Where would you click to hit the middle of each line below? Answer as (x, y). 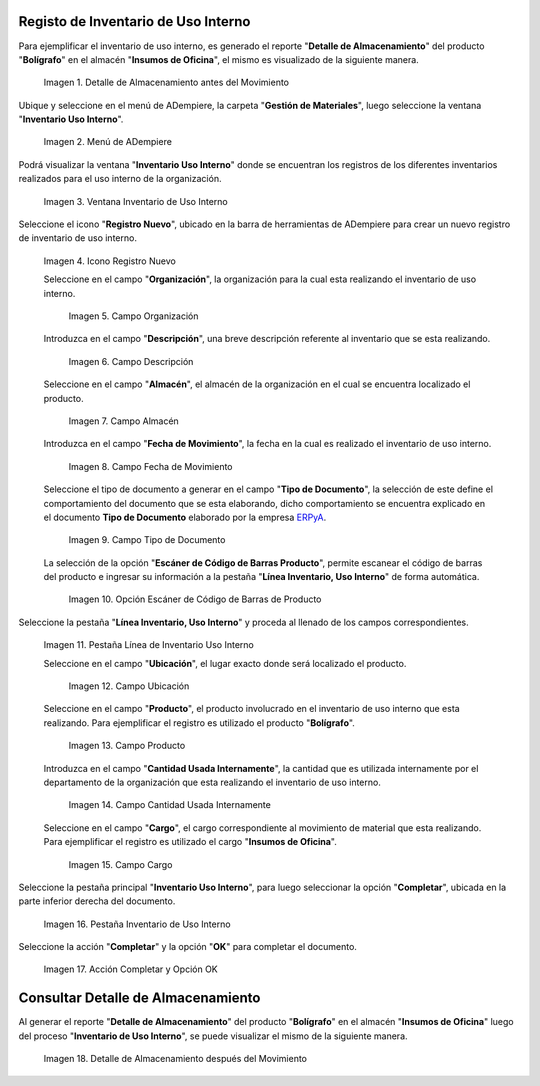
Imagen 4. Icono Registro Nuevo (110, 261)
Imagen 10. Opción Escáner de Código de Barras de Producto (195, 599)
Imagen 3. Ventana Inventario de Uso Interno (136, 201)
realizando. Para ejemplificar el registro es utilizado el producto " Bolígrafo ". (199, 722)
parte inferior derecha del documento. (97, 901)
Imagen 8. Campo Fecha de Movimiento (150, 466)
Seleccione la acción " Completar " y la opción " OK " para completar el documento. (187, 947)
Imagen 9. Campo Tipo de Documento (147, 540)
